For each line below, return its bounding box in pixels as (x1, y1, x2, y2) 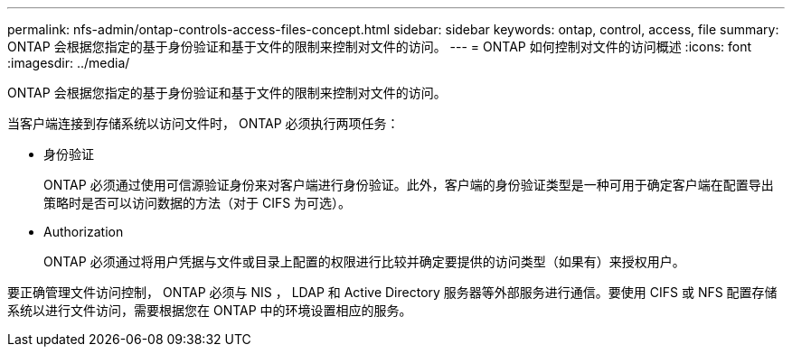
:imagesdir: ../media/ (7, 55, 130, 70)
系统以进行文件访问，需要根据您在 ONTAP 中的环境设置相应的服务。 (7, 303, 412, 318)
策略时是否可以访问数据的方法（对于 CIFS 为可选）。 (43, 195, 352, 210)
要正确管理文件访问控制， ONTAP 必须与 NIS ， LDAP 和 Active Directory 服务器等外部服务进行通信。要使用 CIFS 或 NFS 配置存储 (7, 284, 778, 300)
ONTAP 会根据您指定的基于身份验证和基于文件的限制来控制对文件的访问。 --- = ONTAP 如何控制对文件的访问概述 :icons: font (7, 39, 752, 54)
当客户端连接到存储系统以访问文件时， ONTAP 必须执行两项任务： (7, 116, 400, 131)
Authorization (43, 224, 124, 239)
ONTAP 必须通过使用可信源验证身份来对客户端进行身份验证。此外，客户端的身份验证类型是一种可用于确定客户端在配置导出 (43, 177, 774, 192)
